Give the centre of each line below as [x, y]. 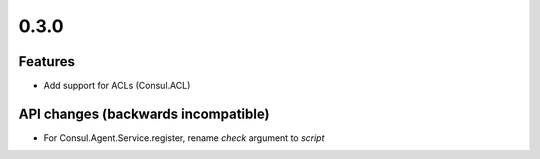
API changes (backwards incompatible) [144, 113]
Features [46, 61]
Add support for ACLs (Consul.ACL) [117, 86]
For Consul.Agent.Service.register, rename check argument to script [184, 137]
